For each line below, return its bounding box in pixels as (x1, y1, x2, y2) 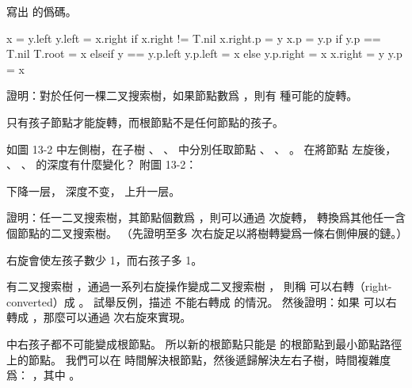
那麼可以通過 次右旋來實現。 (43, 309, 192, 325)
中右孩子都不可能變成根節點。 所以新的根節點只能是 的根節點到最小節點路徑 (6, 335, 402, 352)
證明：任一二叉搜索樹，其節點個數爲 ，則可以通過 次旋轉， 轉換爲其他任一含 (6, 209, 406, 226)
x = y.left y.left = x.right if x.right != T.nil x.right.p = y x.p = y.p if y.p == (6, 29, 381, 46)
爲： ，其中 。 (6, 367, 81, 383)
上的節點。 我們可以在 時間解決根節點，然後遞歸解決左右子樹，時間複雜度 (6, 351, 391, 367)
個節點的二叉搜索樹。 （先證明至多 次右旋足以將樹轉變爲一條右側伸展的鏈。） (6, 224, 408, 241)
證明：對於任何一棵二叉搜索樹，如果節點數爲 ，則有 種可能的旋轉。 (6, 87, 358, 104)
